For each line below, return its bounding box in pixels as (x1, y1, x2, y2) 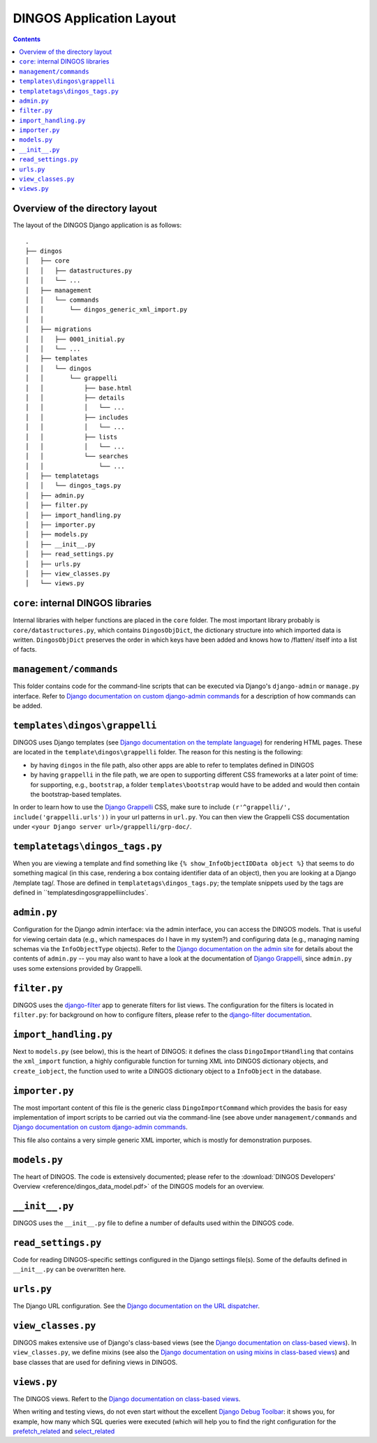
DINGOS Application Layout (13, 10, 177, 26)
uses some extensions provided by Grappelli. (13, 964, 143, 972)
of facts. (13, 645, 38, 654)
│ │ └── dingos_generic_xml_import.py (25, 306, 188, 314)
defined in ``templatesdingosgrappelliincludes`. (13, 888, 149, 897)
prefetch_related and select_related (13, 1427, 115, 1435)
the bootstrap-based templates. (30, 790, 122, 798)
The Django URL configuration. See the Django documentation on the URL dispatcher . (13, 1302, 260, 1310)
